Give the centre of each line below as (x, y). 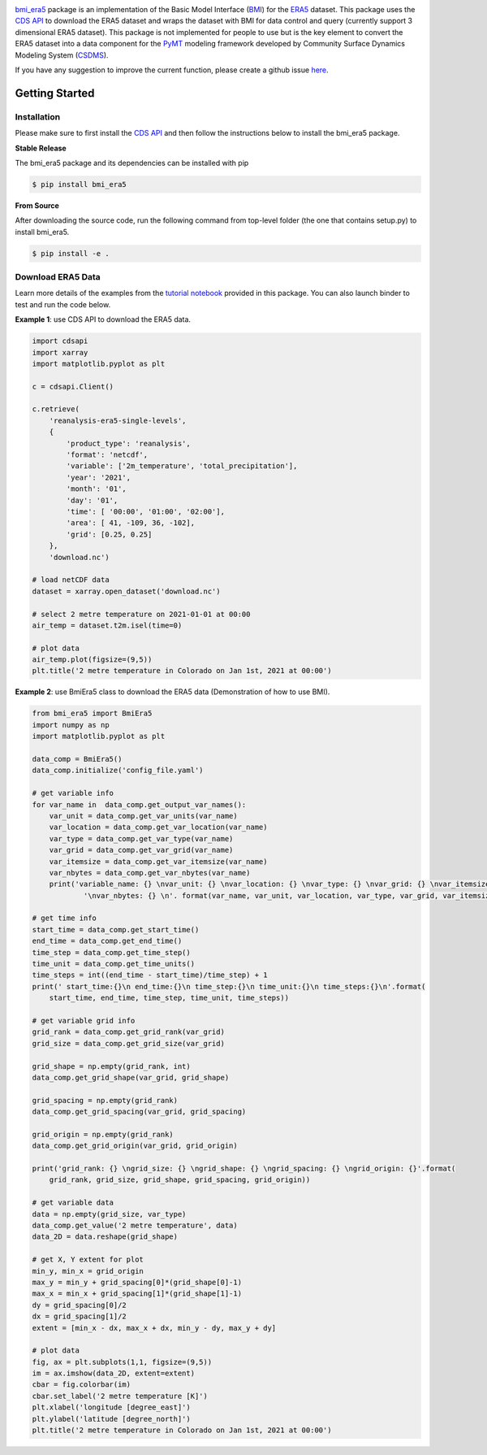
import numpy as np (71, 725)
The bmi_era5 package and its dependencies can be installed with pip (132, 163)
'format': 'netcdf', (107, 455)
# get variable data (73, 1203)
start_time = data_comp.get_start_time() (116, 929)
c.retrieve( (56, 409)
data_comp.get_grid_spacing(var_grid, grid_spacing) (139, 1112)
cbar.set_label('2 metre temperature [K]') (120, 1396)
